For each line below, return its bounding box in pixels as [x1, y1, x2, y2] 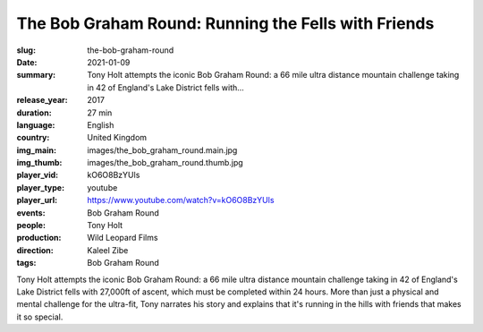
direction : [16, 244, 54, 255]
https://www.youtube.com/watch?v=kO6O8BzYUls [87, 195, 275, 206]
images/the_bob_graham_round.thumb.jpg [87, 157, 243, 168]
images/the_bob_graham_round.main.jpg [87, 144, 238, 156]
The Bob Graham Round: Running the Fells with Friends [16, 13, 435, 33]
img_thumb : [16, 157, 63, 168]
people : [16, 220, 47, 231]
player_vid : [16, 170, 58, 181]
